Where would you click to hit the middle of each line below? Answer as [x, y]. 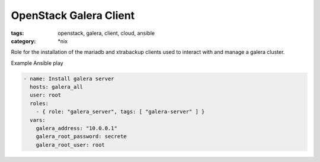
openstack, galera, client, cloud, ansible [106, 33]
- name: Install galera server [69, 79]
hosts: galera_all [56, 87]
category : [23, 41]
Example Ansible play [37, 63]
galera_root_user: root [70, 145]
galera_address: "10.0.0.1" [77, 128]
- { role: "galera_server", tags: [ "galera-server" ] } [120, 112]
